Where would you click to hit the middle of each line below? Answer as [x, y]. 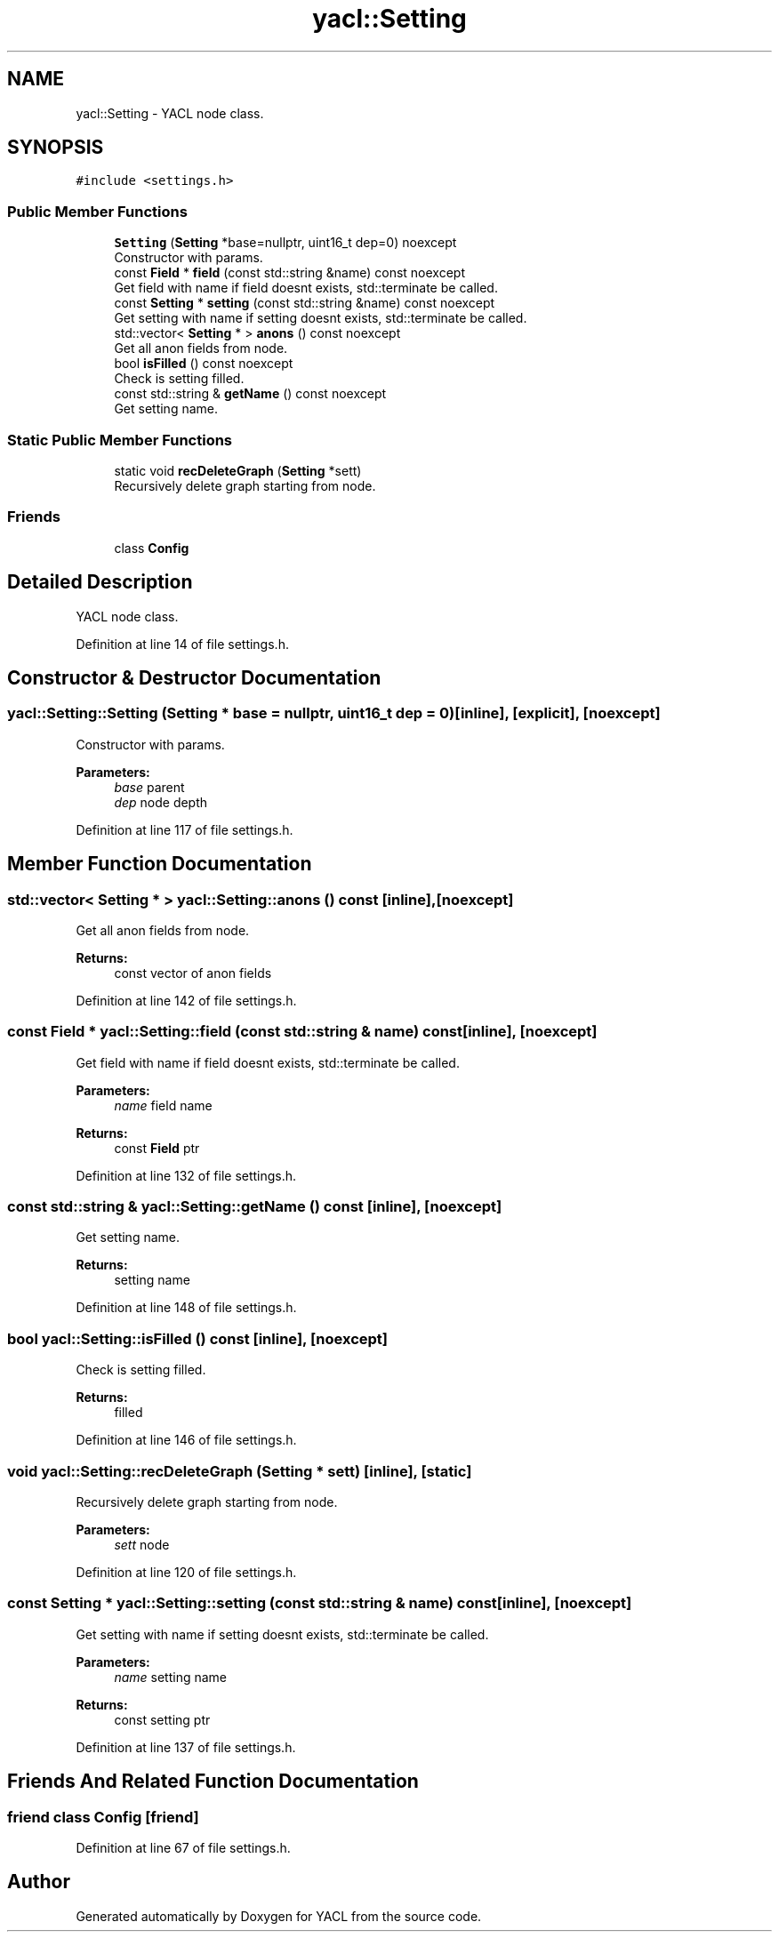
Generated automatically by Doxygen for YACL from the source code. [279, 1916]
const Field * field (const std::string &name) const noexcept [289, 273]
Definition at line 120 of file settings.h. [186, 1572]
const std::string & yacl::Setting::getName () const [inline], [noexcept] [255, 1207]
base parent [149, 787]
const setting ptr [162, 1719]
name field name [163, 1105]
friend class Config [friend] [103, 1817]
